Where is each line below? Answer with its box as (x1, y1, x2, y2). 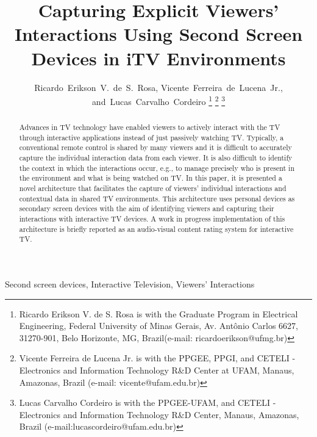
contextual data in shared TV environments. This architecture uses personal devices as (19, 193, 295, 203)
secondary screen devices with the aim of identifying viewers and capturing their (19, 203, 274, 214)
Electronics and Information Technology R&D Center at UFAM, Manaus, (19, 363, 294, 376)
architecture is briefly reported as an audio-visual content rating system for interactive (19, 223, 294, 234)
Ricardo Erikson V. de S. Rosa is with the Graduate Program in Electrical (19, 307, 298, 320)
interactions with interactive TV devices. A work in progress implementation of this (19, 214, 285, 224)
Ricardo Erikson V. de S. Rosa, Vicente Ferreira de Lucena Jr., (34, 81, 283, 93)
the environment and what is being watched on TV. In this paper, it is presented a (19, 173, 282, 183)
